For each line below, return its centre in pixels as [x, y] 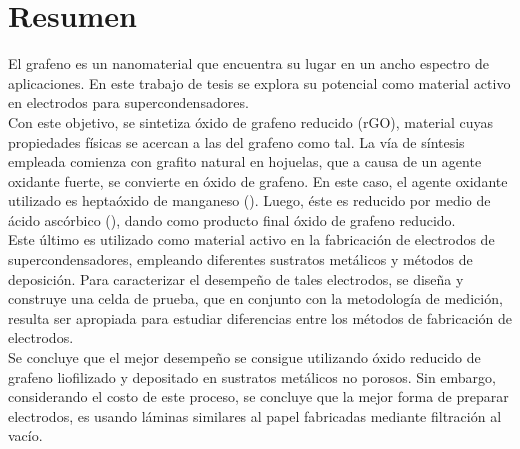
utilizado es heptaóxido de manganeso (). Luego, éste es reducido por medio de [249, 200]
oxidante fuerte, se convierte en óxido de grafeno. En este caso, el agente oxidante [258, 180]
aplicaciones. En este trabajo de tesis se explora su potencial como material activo [259, 82]
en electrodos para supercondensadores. [128, 102]
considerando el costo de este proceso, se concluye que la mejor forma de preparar [258, 396]
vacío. [25, 435]
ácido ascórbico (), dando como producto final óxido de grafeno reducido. [232, 219]
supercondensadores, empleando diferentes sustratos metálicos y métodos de [240, 259]
